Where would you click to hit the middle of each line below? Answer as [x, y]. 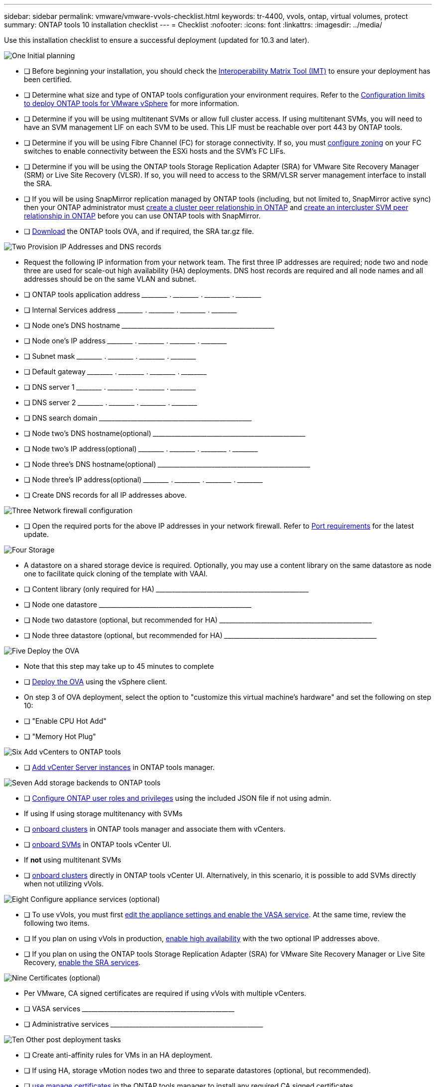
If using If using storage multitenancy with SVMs [103, 814]
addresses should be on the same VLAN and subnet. [110, 279]
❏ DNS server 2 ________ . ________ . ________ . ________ [111, 402]
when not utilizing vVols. [64, 884]
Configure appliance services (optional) [95, 899]
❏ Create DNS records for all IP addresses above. [105, 495]
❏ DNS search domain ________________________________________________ [138, 418]
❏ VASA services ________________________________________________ [129, 1009]
